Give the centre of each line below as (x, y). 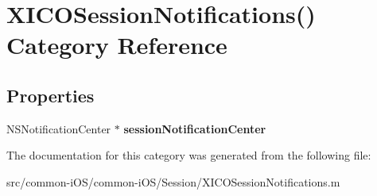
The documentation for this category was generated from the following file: (189, 155)
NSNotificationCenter (59, 128)
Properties (51, 95)
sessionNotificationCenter (195, 128)
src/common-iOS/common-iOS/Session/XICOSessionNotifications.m (173, 181)
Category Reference (117, 45)
